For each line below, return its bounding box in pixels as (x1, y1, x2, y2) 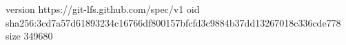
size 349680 (6, 29, 53, 43)
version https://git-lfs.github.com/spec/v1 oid (6, 2, 200, 16)
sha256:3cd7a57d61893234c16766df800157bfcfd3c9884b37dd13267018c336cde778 (6, 15, 341, 29)
